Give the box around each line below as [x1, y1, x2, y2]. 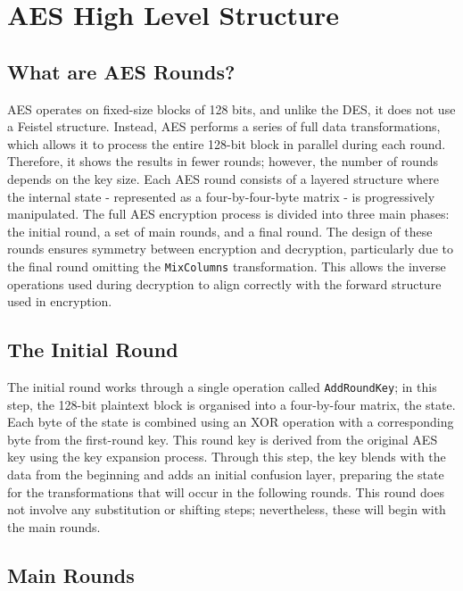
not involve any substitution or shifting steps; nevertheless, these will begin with [7, 500, 446, 519]
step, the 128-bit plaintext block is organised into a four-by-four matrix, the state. [7, 395, 456, 413]
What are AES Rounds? [7, 57, 236, 85]
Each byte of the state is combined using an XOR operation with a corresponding [7, 412, 454, 431]
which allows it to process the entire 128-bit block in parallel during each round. [7, 134, 446, 153]
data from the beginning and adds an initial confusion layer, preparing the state [7, 465, 444, 483]
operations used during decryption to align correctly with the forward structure [7, 274, 442, 293]
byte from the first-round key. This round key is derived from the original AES [7, 429, 438, 448]
